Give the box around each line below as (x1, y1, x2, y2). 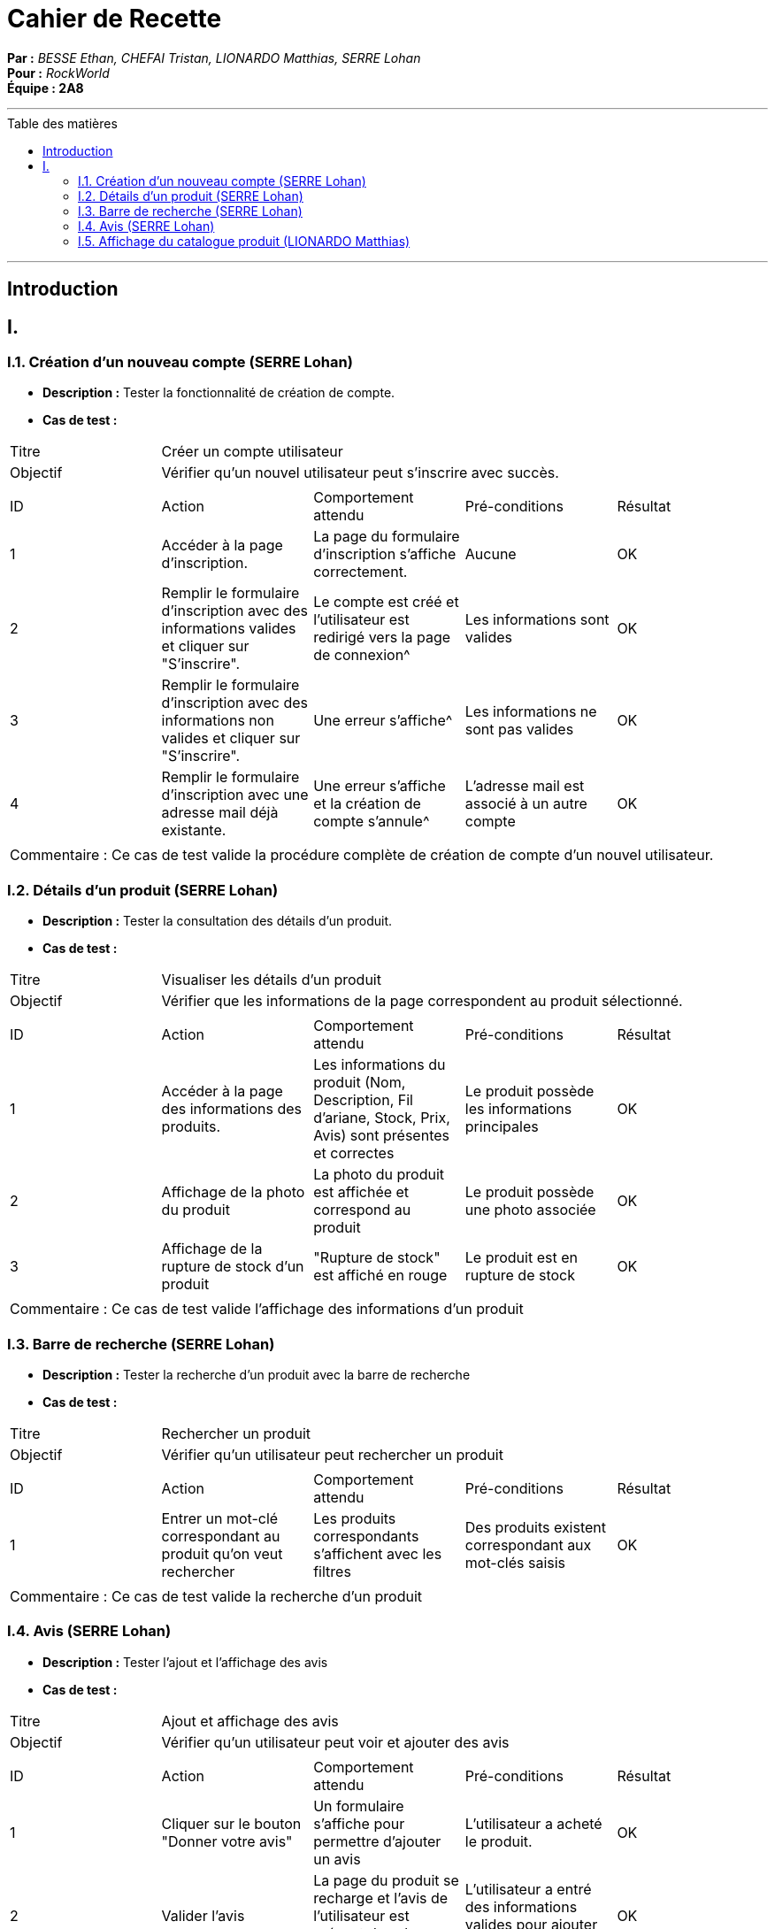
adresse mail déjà (161, 803, 279, 822)
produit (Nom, (313, 1073, 406, 1092)
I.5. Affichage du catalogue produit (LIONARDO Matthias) (78, 233, 411, 249)
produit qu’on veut (161, 1544, 283, 1563)
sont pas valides (464, 720, 574, 739)
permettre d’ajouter (313, 1832, 441, 1850)
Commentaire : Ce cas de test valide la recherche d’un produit (10, 1587, 423, 1605)
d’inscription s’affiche (313, 545, 457, 564)
